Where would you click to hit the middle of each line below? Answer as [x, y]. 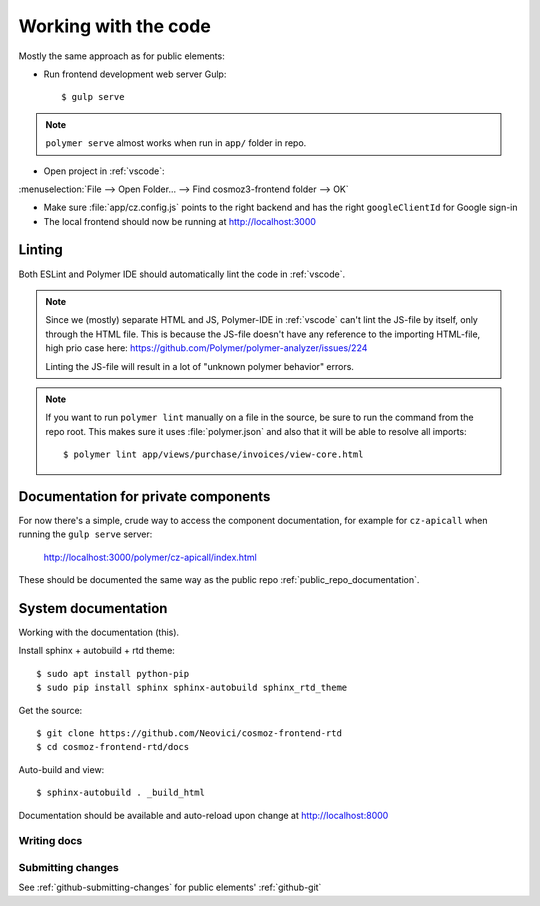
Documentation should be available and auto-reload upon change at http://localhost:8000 [203, 815]
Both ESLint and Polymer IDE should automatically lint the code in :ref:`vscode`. [181, 274]
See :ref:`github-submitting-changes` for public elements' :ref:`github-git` [170, 887]
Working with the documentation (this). [99, 632]
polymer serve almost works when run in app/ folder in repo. [176, 143]
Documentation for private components [144, 496]
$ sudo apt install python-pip [113, 673]
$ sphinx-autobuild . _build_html [120, 793]
